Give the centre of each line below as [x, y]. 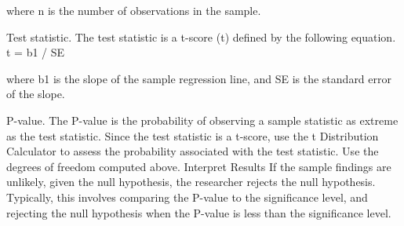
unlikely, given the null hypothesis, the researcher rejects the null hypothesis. [191, 182]
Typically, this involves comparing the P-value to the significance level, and [187, 197]
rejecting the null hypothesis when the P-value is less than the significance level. [199, 212]
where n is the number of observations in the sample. [134, 10]
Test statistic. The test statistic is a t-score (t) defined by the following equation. [201, 36]
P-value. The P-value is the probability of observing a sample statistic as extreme [202, 120]
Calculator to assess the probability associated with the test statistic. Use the [193, 151]
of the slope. [36, 94]
